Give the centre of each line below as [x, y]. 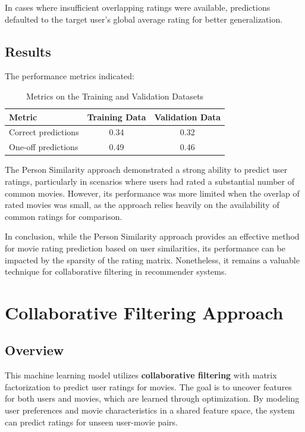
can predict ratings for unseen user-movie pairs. [92, 422]
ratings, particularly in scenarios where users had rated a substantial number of [150, 181]
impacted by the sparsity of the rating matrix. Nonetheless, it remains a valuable [152, 259]
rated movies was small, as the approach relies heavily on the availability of [142, 205]
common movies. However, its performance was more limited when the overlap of [152, 193]
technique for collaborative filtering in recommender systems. [116, 271]
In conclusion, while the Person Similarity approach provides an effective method [152, 236]
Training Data [117, 116]
